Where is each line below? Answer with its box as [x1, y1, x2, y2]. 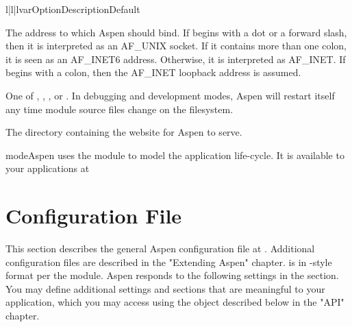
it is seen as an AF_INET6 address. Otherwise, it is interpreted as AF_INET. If [5, 51, 346, 66]
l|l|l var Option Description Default [5, 2, 140, 16]
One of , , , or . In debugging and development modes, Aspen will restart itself [5, 88, 335, 102]
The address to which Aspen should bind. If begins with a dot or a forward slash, [5, 25, 347, 39]
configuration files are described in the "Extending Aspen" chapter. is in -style [5, 254, 332, 269]
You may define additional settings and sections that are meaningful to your [5, 281, 325, 295]
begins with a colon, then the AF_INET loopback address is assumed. [5, 65, 301, 80]
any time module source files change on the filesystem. [5, 101, 234, 116]
